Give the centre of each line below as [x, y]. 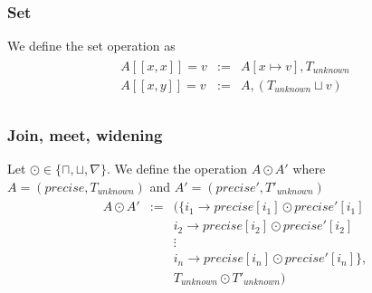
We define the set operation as [91, 46]
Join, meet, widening [85, 134]
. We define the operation [177, 169]
